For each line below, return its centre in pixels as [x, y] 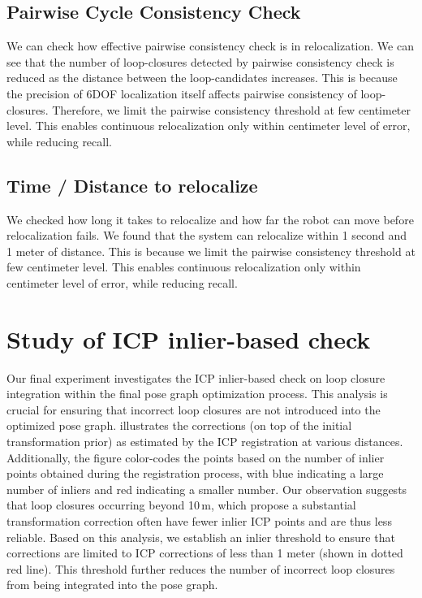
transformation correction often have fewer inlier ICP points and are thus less [199, 521]
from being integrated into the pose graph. [112, 585]
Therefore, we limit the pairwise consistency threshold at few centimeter [232, 109]
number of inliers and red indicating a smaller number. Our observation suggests [207, 489]
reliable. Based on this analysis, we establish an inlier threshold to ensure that [201, 537]
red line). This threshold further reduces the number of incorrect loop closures [201, 568]
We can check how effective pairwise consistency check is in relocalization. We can [210, 46]
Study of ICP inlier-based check [189, 338]
